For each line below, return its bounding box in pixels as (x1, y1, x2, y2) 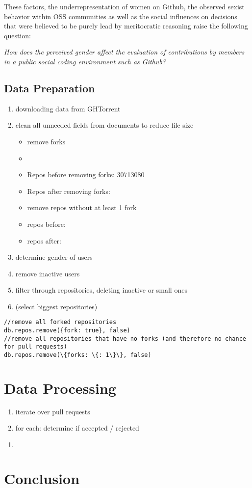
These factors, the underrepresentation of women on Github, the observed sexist (4, 1, 245, 11)
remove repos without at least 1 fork (27, 202, 137, 213)
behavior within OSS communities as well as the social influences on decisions (4, 11, 237, 21)
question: (4, 30, 31, 40)
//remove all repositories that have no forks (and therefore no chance (4, 335, 246, 342)
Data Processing (4, 378, 116, 398)
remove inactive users (15, 268, 80, 278)
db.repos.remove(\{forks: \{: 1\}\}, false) (4, 352, 151, 359)
